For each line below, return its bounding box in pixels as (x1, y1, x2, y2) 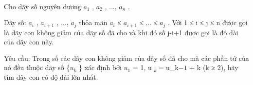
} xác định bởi (78, 62, 122, 72)
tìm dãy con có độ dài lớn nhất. (4, 72, 98, 82)
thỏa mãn (79, 17, 108, 28)
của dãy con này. (4, 37, 54, 47)
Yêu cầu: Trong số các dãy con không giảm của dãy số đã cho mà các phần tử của (4, 53, 249, 63)
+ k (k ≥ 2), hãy (189, 62, 238, 72)
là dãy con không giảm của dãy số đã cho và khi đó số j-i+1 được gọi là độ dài (4, 27, 238, 37)
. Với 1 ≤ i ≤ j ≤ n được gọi (167, 17, 248, 28)
